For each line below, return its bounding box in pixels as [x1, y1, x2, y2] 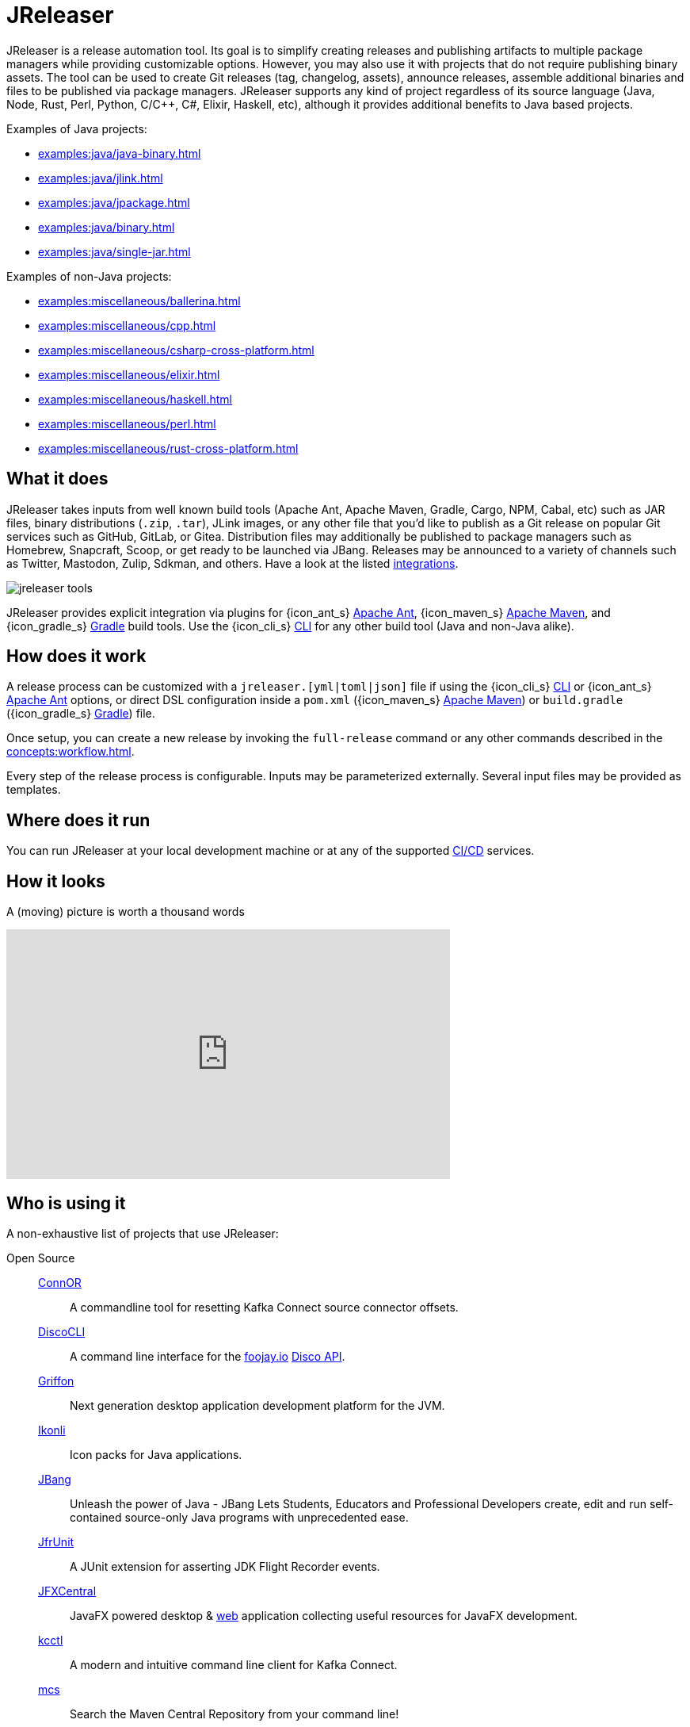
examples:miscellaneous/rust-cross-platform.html [38, 441, 299, 455]
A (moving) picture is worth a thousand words [6, 905, 245, 919]
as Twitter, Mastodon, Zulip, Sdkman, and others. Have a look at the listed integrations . [6, 556, 459, 570]
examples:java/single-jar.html [38, 244, 191, 258]
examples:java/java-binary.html [38, 146, 201, 160]
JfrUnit [38, 1534, 74, 1549]
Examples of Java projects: [6, 121, 147, 136]
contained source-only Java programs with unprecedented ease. [70, 1510, 409, 1524]
